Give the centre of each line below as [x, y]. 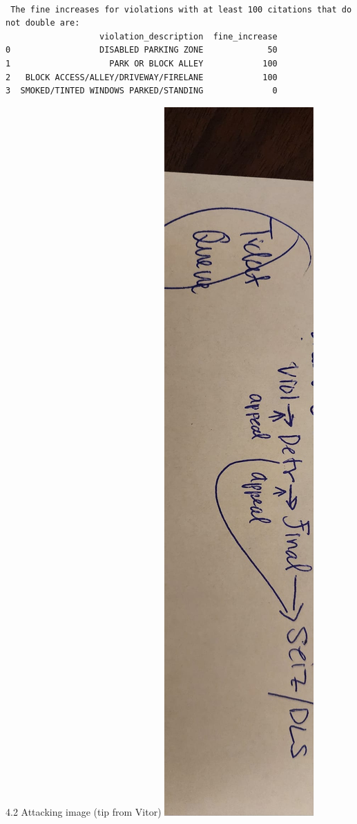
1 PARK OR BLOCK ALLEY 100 [142, 63]
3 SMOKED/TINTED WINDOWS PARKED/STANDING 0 [142, 91]
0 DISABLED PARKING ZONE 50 [142, 50]
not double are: [43, 23]
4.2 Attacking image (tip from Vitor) [84, 811]
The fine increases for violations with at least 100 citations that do [181, 9]
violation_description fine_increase [189, 36]
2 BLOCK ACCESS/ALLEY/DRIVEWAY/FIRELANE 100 [142, 77]
